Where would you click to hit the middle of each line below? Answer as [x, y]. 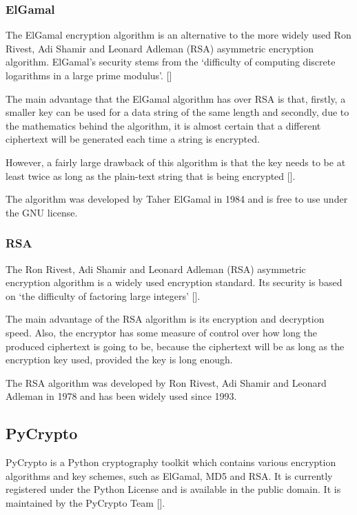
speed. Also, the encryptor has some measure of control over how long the [162, 332]
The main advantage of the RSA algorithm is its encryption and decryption [165, 319]
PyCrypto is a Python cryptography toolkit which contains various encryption [171, 462]
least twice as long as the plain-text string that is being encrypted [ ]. [151, 175]
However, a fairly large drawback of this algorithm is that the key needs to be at [176, 162]
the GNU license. [42, 212]
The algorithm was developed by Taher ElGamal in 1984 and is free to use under [177, 199]
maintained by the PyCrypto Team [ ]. [85, 502]
